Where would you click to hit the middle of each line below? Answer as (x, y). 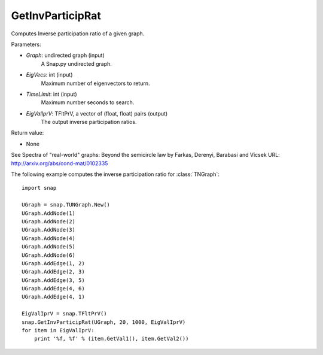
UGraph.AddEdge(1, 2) (53, 263)
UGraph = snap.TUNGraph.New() (66, 205)
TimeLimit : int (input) (51, 94)
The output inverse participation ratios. (89, 122)
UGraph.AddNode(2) (49, 221)
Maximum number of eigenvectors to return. (95, 83)
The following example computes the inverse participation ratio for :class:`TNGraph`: (115, 174)
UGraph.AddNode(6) (49, 255)
